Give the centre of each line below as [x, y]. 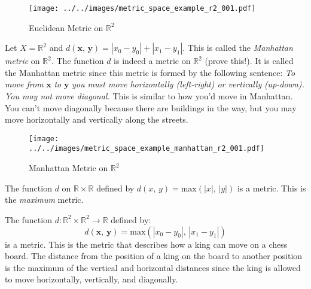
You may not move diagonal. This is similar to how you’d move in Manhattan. [149, 96]
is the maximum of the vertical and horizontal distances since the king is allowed [153, 267]
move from [24, 84]
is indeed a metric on [152, 61]
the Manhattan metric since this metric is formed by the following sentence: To [150, 72]
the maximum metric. [44, 200]
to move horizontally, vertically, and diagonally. [92, 279]
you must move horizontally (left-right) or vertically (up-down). [188, 84]
